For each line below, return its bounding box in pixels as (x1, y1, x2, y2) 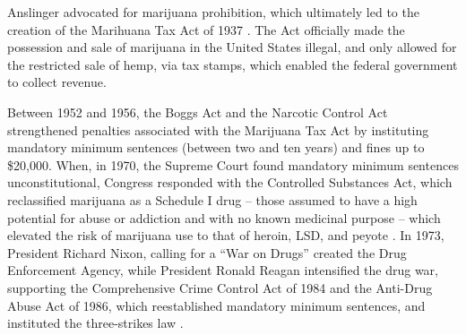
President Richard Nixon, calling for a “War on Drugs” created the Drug (7, 243, 407, 262)
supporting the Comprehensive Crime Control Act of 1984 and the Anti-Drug (7, 278, 433, 296)
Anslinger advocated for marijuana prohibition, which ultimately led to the (7, 3, 419, 21)
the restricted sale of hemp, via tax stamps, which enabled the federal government (7, 55, 458, 73)
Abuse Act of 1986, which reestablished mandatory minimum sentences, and (7, 296, 426, 314)
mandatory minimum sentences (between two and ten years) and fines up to (7, 138, 425, 157)
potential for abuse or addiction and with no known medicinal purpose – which (7, 208, 441, 227)
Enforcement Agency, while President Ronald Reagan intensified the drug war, (7, 261, 438, 279)
